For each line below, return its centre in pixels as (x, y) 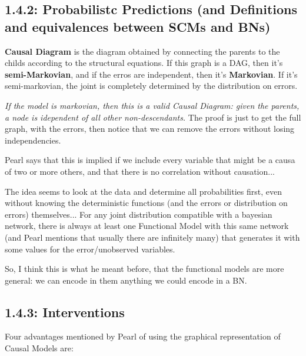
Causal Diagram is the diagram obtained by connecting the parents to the (142, 51)
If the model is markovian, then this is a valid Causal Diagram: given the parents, (152, 105)
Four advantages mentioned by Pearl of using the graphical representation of (143, 336)
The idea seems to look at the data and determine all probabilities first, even (143, 191)
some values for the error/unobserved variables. (90, 249)
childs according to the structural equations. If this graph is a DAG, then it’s (144, 63)
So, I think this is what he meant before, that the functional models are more (144, 269)
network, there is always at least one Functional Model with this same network (147, 226)
